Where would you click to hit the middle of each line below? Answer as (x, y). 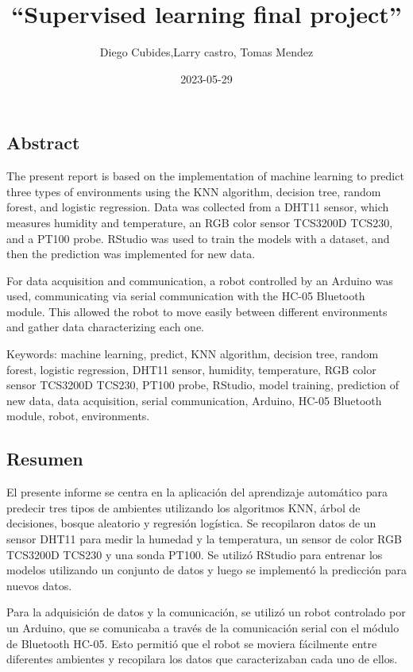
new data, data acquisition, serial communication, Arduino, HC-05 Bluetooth (194, 400)
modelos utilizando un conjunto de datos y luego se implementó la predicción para (206, 570)
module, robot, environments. (78, 416)
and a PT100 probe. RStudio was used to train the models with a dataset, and (198, 238)
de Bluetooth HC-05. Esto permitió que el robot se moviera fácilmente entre (192, 643)
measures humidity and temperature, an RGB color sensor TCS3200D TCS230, (200, 222)
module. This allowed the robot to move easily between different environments (197, 311)
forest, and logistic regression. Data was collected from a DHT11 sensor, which (198, 207)
